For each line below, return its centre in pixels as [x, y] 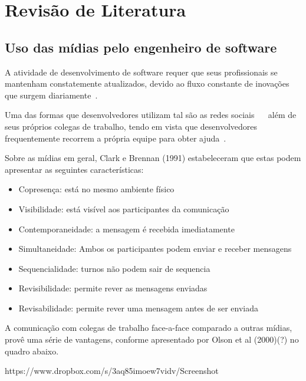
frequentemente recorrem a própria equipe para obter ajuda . [116, 138]
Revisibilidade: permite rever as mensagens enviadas [113, 288]
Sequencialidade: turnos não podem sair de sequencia [114, 268]
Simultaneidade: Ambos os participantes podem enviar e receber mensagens [155, 249]
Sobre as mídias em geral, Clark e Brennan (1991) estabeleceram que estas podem [153, 158]
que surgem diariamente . [51, 95]
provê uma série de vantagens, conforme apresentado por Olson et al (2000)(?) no [152, 339]
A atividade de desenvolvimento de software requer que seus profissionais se [141, 72]
